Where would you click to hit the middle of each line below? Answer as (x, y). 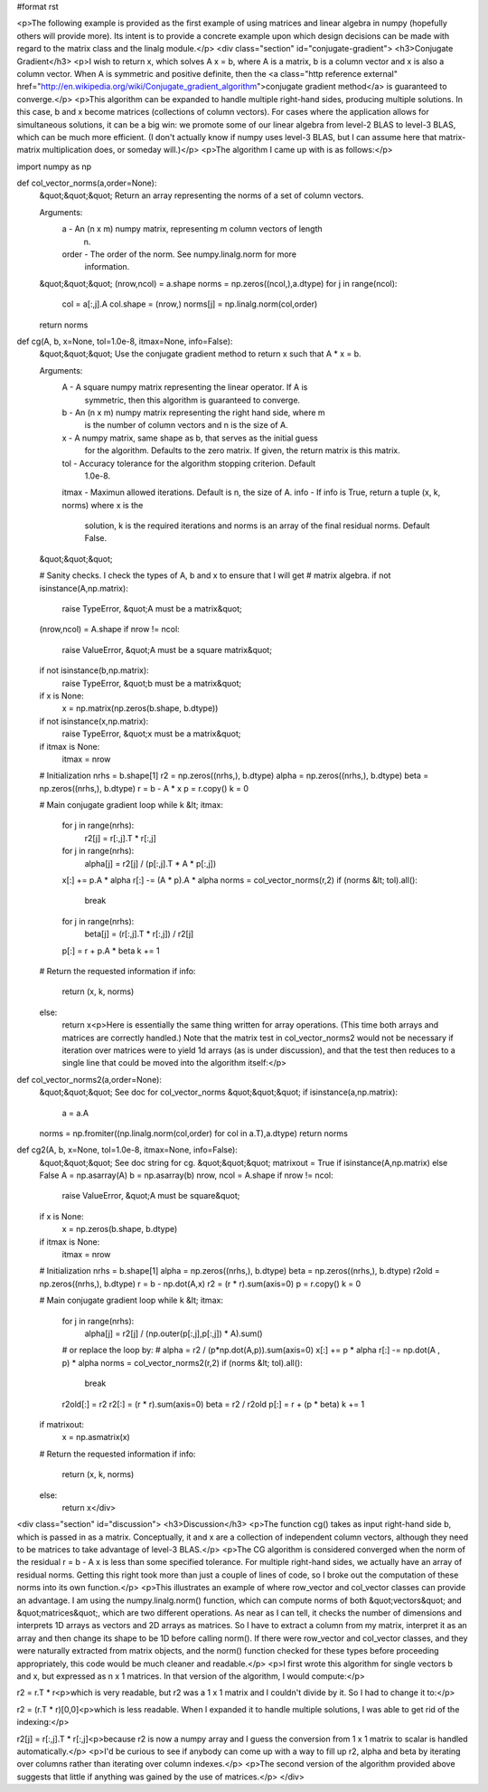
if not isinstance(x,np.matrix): (94, 721)
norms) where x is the (103, 505)
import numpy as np (54, 166)
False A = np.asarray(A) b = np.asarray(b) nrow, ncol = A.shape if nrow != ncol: (186, 1175)
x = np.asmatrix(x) (96, 1437)
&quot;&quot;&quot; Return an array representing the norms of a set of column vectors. (202, 195)
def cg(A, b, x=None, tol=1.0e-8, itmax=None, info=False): (125, 341)
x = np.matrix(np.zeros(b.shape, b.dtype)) (140, 708)
